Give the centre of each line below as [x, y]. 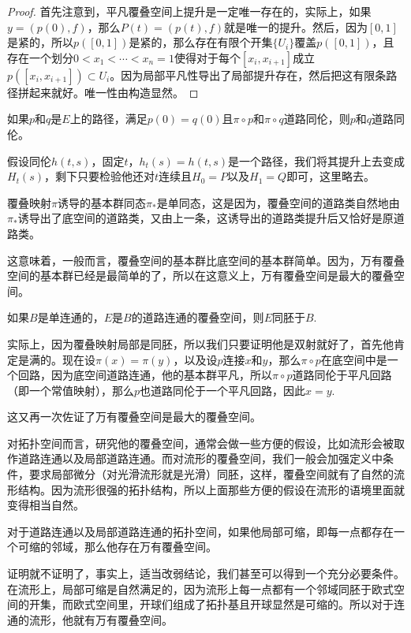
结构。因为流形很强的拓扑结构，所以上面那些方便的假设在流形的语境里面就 [211, 489]
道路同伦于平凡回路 [342, 375]
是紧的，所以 [40, 42]
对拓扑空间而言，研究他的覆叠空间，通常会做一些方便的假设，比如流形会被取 [206, 443]
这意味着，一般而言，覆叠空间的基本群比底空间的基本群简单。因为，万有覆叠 [206, 260]
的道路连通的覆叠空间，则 [198, 317]
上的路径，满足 [108, 119]
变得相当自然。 [46, 505]
